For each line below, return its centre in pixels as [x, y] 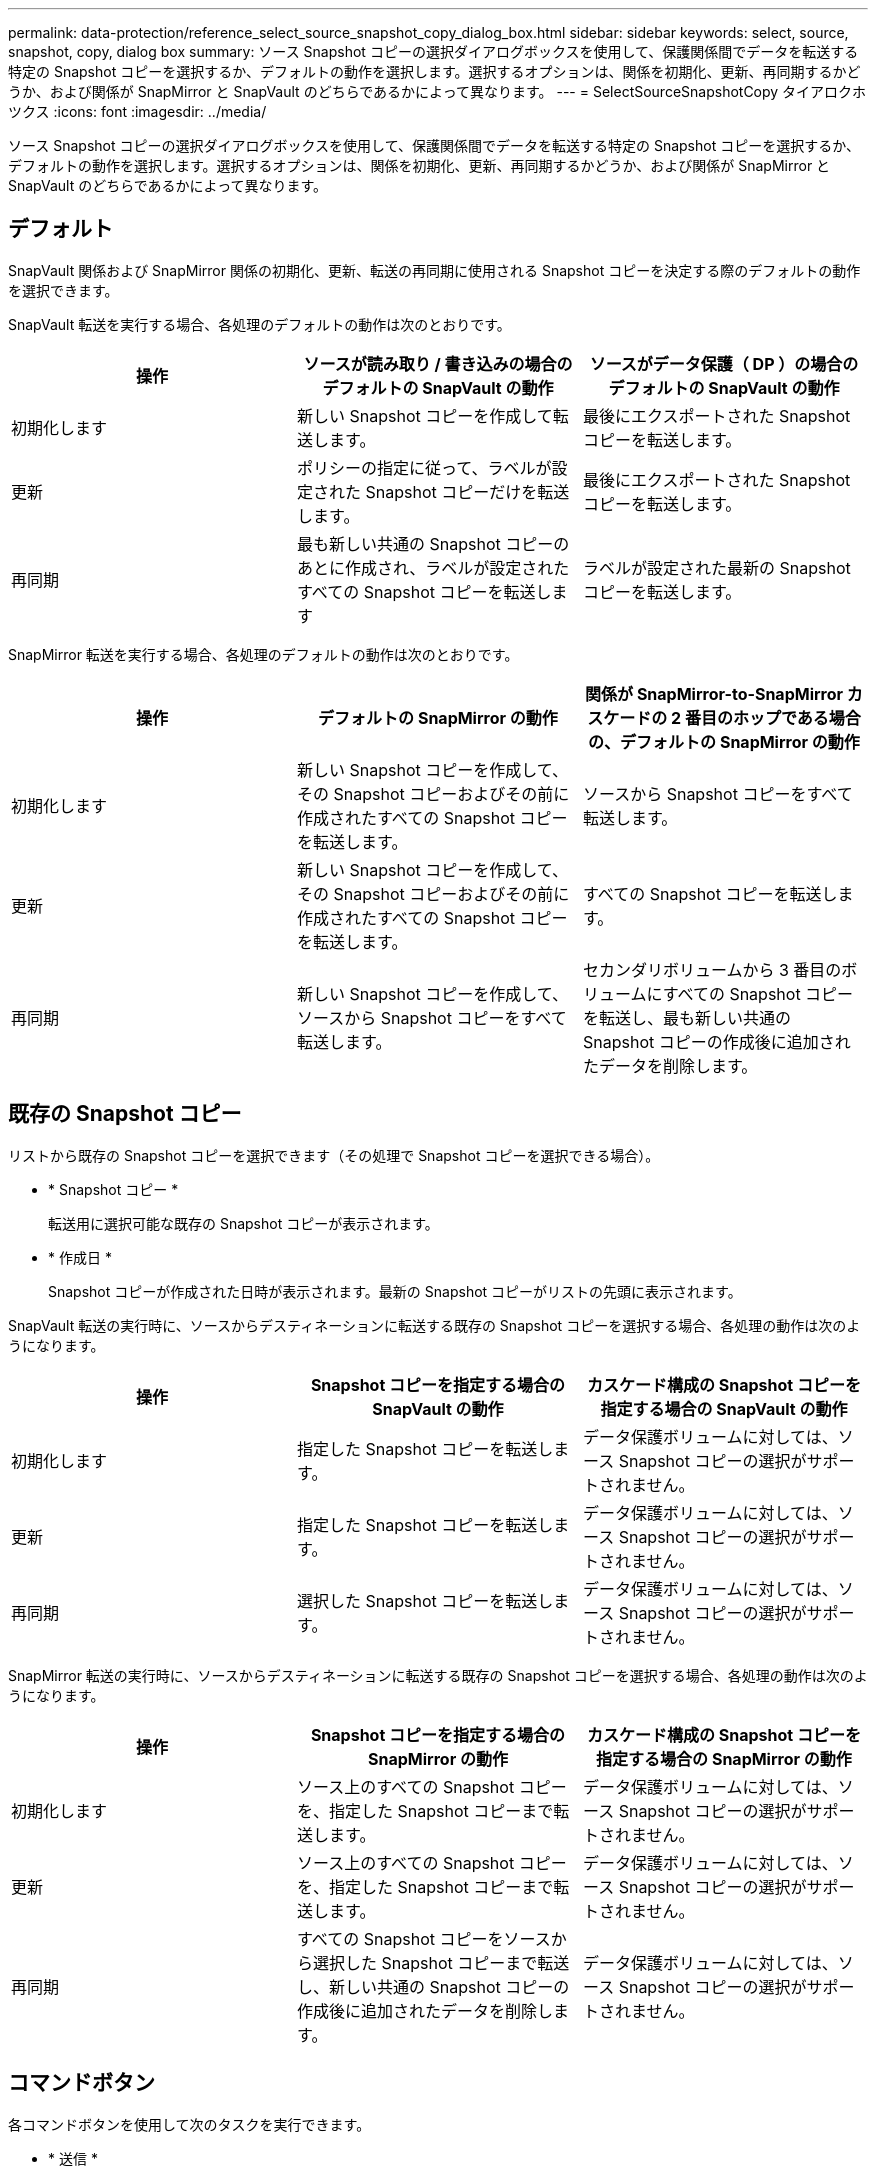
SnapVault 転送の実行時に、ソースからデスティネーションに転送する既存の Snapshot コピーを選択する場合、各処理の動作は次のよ [434, 1325]
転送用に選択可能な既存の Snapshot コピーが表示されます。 [243, 1223]
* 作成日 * [80, 1257]
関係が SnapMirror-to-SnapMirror [714, 693]
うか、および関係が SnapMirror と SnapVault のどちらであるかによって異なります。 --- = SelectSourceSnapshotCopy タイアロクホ [437, 91]
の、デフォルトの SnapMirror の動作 [724, 741]
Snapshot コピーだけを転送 [467, 491]
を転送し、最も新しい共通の [686, 1017]
